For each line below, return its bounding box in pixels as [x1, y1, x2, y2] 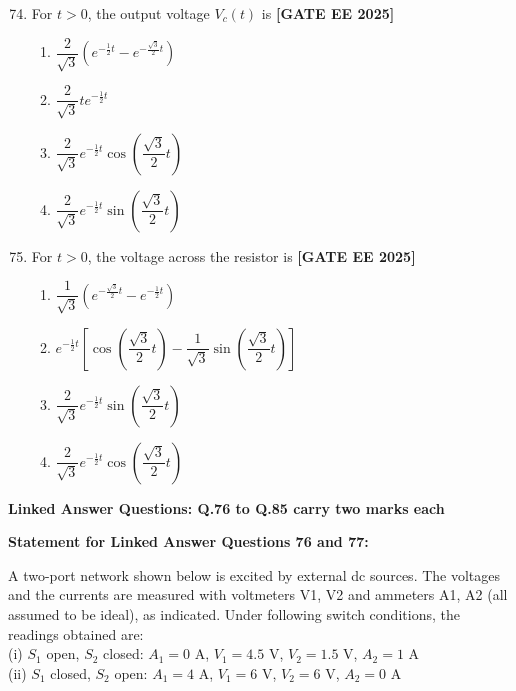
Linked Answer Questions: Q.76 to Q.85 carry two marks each [8, 497, 445, 518]
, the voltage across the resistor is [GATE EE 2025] [87, 245, 416, 266]
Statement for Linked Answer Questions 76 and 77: [8, 531, 369, 552]
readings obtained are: [8, 623, 144, 644]
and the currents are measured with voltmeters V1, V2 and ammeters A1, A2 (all [8, 584, 508, 605]
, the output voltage [87, 3, 210, 23]
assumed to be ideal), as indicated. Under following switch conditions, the [8, 603, 460, 624]
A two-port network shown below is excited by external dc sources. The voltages [8, 564, 501, 585]
